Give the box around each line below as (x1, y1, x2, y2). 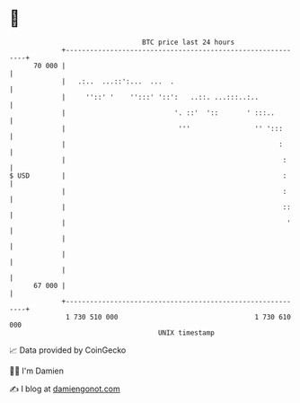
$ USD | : (9, 171, 287, 180)
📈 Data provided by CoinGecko (9, 345, 127, 355)
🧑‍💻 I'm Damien (9, 365, 65, 376)
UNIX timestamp (157, 328, 216, 337)
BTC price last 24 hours (142, 38, 235, 47)
